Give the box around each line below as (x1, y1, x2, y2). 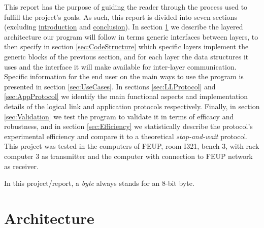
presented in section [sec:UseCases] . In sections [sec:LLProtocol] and (4, 81, 216, 91)
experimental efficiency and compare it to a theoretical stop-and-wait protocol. (4, 131, 248, 141)
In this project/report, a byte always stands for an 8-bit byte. (4, 178, 194, 188)
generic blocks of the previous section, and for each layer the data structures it (4, 51, 249, 61)
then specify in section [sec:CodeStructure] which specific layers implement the (4, 41, 249, 52)
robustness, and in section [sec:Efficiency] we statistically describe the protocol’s (4, 121, 253, 132)
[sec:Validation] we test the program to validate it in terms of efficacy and (4, 111, 234, 121)
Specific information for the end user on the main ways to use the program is (4, 71, 244, 82)
